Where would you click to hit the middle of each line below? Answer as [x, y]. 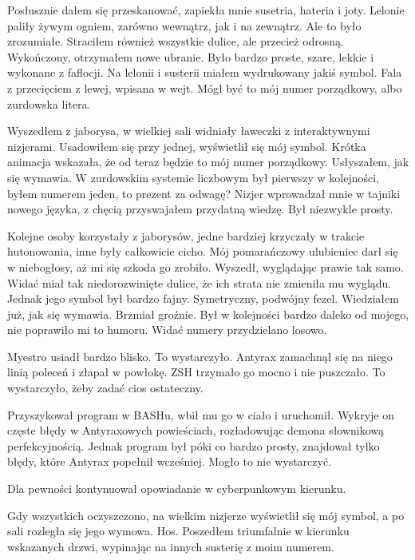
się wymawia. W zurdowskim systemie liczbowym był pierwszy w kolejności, [194, 177]
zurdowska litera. [49, 103]
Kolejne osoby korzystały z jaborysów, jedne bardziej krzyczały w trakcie [186, 235]
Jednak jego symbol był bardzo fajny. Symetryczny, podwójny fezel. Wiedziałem [203, 298]
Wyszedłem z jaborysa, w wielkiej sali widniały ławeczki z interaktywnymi [189, 131]
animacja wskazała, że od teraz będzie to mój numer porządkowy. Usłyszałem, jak [208, 162]
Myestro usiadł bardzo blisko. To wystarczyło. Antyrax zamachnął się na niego [200, 356]
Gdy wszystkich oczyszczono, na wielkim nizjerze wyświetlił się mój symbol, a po [206, 515]
